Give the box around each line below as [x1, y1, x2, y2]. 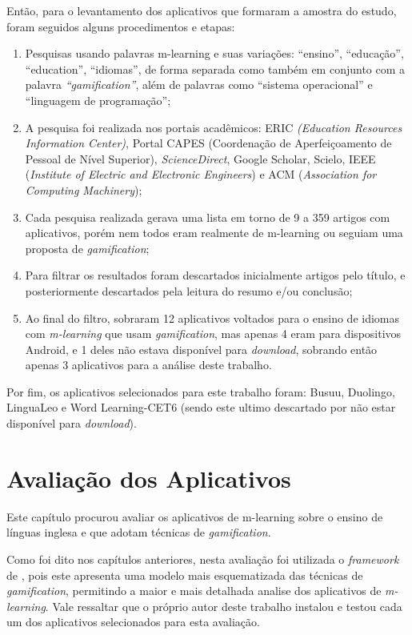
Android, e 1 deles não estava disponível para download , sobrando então [25, 340, 378, 357]
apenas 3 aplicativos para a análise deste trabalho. [25, 356, 272, 373]
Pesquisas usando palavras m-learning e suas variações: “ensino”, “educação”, [25, 45, 404, 62]
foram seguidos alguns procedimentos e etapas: [6, 18, 235, 34]
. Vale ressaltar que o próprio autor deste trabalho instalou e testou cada [45, 597, 402, 614]
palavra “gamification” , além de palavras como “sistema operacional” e [25, 76, 373, 93]
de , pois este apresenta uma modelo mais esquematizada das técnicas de [6, 566, 363, 583]
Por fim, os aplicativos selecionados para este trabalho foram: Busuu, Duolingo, [6, 383, 395, 400]
